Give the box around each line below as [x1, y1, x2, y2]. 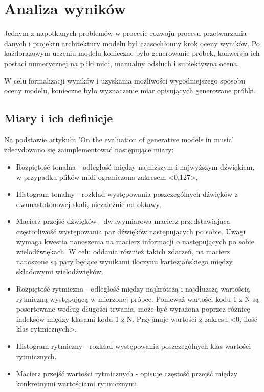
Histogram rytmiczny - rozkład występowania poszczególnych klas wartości [16, 340, 251, 351]
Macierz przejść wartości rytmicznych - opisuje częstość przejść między [16, 368, 238, 379]
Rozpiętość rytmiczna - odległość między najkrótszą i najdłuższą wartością [16, 283, 250, 294]
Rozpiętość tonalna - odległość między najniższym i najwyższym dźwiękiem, [16, 161, 255, 172]
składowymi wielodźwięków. [16, 266, 103, 277]
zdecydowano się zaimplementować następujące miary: [4, 144, 174, 155]
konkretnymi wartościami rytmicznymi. [16, 378, 139, 388]
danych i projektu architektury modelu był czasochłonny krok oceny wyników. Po [4, 37, 260, 48]
